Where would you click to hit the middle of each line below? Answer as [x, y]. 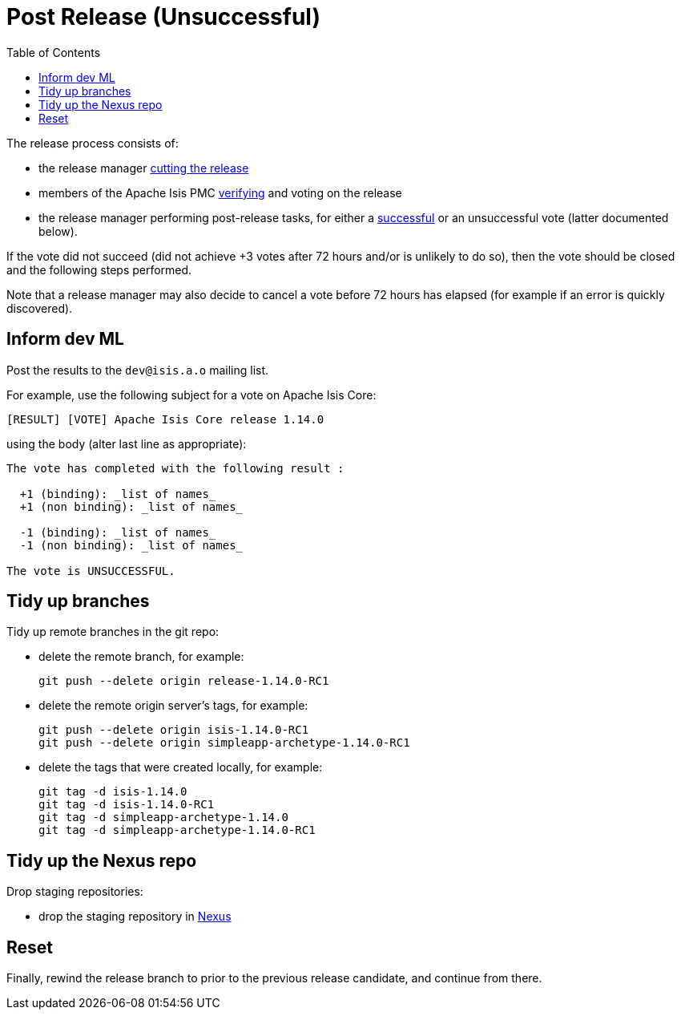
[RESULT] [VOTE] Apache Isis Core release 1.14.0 [165, 419]
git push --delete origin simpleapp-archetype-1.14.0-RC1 [224, 743]
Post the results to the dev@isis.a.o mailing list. [138, 370]
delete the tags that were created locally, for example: [181, 767]
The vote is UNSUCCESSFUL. [91, 571]
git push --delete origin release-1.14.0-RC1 [184, 681]
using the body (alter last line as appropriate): [127, 443]
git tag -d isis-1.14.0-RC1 [127, 805]
